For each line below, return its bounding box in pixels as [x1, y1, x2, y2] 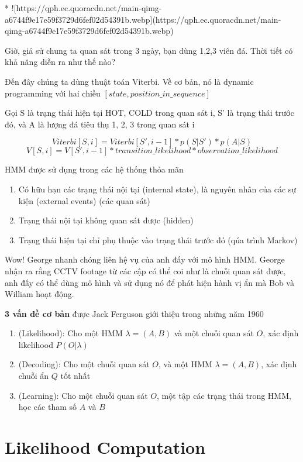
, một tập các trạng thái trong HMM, [156, 389, 291, 401]
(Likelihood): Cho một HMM [18, 327, 123, 339]
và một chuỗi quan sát [174, 327, 254, 339]
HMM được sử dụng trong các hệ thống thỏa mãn [5, 163, 184, 175]
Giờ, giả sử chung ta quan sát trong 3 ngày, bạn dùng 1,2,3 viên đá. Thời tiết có [5, 44, 293, 56]
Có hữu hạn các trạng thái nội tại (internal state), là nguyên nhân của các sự [18, 182, 297, 195]
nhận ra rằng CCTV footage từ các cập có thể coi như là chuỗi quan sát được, [5, 264, 286, 277]
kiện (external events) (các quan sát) [18, 194, 150, 206]
